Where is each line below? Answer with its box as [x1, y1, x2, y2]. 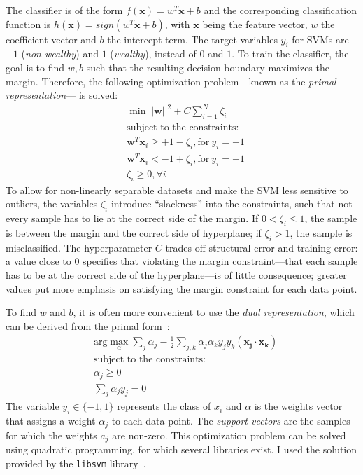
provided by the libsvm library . [6, 455, 146, 470]
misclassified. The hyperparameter [6, 240, 152, 254]
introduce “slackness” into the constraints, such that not [111, 196, 353, 211]
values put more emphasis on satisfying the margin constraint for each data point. [6, 281, 357, 296]
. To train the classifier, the [232, 46, 349, 61]
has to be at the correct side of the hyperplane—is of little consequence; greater [6, 267, 347, 282]
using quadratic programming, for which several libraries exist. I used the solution [6, 442, 357, 457]
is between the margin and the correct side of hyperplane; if [6, 225, 262, 240]
